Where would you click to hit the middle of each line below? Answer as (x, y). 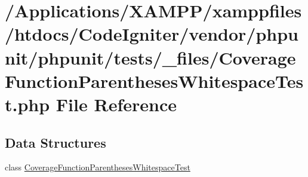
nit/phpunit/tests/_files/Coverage (150, 57)
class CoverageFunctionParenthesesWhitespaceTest (98, 167)
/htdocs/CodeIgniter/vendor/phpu (152, 34)
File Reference (116, 104)
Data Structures (56, 142)
